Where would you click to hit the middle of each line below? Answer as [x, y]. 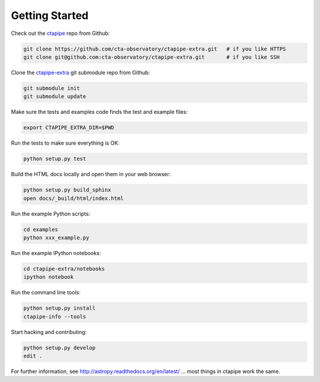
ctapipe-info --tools [55, 316]
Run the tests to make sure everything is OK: [65, 143]
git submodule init [52, 88]
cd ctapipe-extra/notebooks [64, 269]
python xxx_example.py [56, 238]
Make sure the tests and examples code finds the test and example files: [99, 112]
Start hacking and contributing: [49, 332]
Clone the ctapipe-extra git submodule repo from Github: [81, 72]
